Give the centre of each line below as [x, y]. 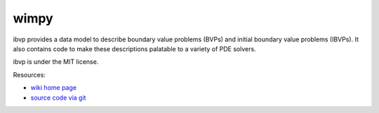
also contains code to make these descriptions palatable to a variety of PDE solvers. [134, 48]
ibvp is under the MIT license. [56, 62]
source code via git [58, 98]
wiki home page [54, 88]
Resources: [29, 74]
